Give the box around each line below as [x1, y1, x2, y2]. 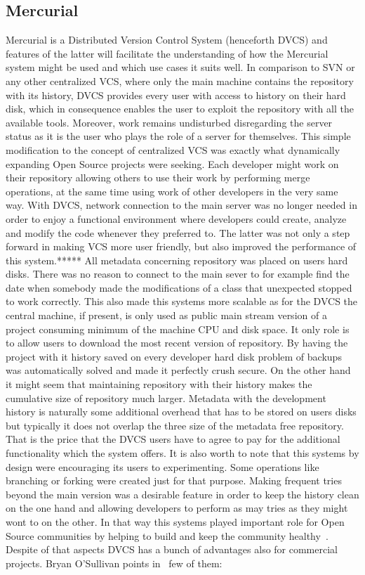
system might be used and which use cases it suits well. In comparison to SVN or [6, 60, 355, 75]
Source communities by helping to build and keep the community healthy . [6, 528, 328, 543]
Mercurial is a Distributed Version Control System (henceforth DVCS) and [6, 32, 328, 47]
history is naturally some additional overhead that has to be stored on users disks [6, 404, 357, 419]
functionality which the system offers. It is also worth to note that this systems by [6, 446, 359, 460]
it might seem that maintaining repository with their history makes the [6, 377, 312, 392]
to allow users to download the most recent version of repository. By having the [6, 335, 348, 350]
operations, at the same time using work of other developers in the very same [6, 183, 338, 198]
